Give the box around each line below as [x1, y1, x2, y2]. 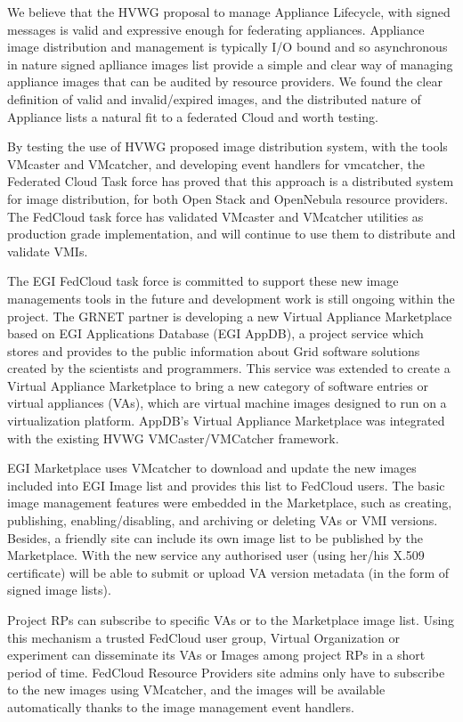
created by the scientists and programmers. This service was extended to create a [7, 359, 451, 377]
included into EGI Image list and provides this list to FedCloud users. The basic [7, 475, 445, 494]
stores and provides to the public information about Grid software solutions [7, 341, 420, 360]
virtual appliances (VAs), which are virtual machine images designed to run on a [7, 393, 447, 412]
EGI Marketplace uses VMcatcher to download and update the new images [7, 458, 417, 477]
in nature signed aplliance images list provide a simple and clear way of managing [7, 54, 453, 73]
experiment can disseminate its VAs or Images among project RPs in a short [7, 645, 426, 664]
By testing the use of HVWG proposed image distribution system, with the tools [7, 137, 448, 156]
